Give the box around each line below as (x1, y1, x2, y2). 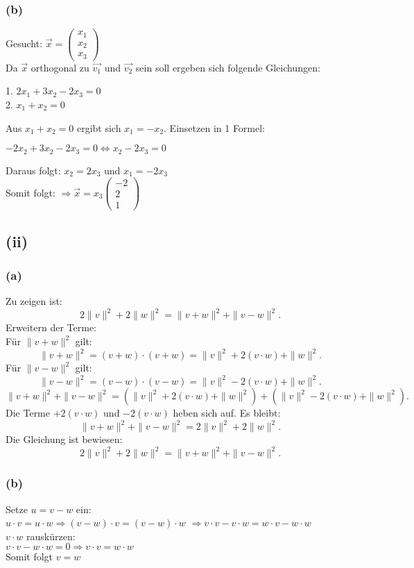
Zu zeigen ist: (6, 294, 62, 308)
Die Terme (6, 406, 50, 420)
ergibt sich (76, 120, 121, 135)
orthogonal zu (31, 60, 89, 74)
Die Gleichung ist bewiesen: (6, 432, 123, 446)
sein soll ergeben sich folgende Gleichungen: (135, 60, 320, 74)
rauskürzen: (26, 528, 76, 543)
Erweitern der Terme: (6, 320, 97, 335)
